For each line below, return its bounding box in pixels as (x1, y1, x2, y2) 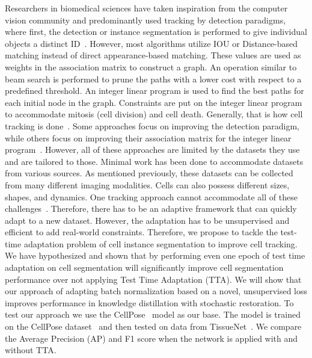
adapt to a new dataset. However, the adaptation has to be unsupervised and (5, 214, 290, 226)
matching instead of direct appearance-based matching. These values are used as (5, 49, 301, 61)
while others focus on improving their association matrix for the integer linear (5, 131, 292, 144)
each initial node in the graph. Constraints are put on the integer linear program (5, 96, 302, 108)
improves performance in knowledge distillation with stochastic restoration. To (5, 296, 294, 309)
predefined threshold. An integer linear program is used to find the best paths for (5, 84, 304, 97)
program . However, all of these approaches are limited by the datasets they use (5, 143, 300, 156)
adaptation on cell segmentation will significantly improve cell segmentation (5, 261, 284, 274)
